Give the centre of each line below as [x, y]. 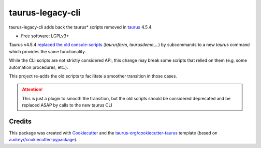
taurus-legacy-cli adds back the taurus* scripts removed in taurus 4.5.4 [80, 27]
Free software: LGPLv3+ [45, 36]
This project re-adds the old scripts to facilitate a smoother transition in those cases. [93, 76]
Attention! [32, 89]
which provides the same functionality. [48, 51]
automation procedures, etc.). [39, 67]
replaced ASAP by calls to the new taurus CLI [67, 105]
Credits [20, 121]
